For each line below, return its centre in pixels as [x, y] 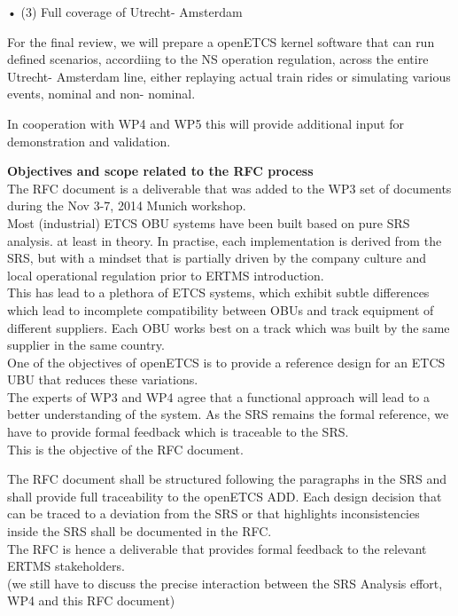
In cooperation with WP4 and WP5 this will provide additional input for [206, 123]
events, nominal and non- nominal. [101, 94]
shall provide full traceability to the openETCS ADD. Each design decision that [225, 496]
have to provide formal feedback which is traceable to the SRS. [178, 432]
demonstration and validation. [89, 141]
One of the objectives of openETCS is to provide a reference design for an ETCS [226, 362]
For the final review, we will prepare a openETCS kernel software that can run [221, 41]
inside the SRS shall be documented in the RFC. [140, 531]
